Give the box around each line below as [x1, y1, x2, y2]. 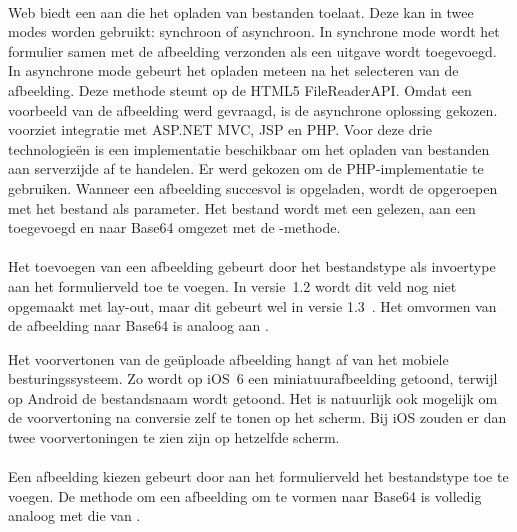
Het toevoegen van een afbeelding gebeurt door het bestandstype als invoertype [8, 256, 496, 277]
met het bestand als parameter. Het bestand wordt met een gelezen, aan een [8, 197, 476, 218]
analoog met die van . [8, 505, 141, 526]
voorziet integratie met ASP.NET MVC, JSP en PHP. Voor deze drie [8, 119, 433, 140]
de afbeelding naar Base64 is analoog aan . [8, 315, 269, 336]
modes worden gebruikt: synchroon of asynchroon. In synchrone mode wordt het [8, 21, 500, 42]
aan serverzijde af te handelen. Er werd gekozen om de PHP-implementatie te [8, 158, 484, 179]
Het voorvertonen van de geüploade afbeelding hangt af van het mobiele [8, 348, 449, 369]
